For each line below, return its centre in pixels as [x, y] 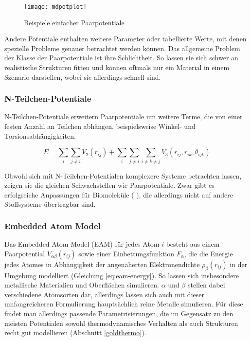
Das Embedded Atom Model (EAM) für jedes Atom [82, 244]
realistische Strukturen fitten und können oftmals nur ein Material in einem [117, 67]
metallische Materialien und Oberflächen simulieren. [82, 285]
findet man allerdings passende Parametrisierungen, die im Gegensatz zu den [119, 313]
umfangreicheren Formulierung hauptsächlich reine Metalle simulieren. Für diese [124, 304]
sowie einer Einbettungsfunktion [126, 253]
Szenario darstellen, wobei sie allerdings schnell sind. [83, 77]
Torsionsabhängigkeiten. [40, 135]
